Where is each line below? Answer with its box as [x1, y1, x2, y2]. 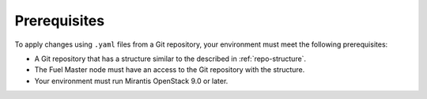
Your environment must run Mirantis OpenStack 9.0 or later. [34, 76, 229, 86]
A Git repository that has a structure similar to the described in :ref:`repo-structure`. [34, 54, 307, 63]
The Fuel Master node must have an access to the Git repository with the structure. [34, 65, 305, 74]
